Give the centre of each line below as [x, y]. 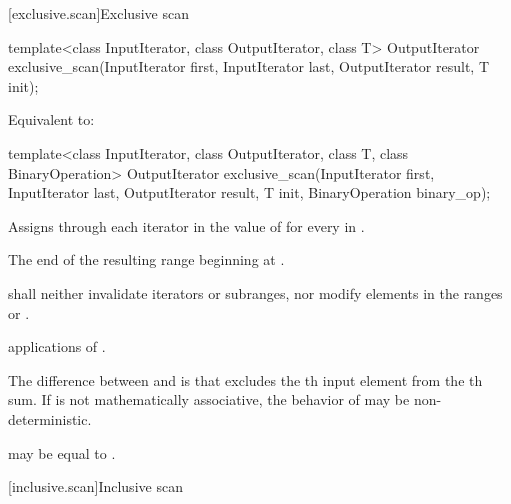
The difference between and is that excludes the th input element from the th [245, 379]
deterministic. [50, 418]
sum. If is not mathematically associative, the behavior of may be [209, 399]
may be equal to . [62, 452]
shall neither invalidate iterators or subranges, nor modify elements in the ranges [255, 292]
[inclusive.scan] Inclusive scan [95, 486]
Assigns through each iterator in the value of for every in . [186, 225]
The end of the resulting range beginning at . [146, 259]
